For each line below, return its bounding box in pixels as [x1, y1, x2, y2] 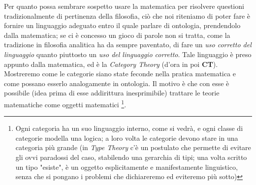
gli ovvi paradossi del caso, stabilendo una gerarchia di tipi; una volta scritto [15, 152, 247, 162]
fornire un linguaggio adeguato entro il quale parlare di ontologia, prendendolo [4, 20, 241, 31]
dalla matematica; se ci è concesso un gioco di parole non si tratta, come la [4, 30, 230, 40]
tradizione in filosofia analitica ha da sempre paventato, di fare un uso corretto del [4, 39, 252, 50]
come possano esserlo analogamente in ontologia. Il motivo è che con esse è [4, 78, 229, 88]
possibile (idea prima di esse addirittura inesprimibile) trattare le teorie [4, 88, 220, 98]
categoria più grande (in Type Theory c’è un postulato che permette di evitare [15, 142, 251, 153]
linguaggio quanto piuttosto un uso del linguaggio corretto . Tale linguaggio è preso [4, 49, 252, 59]
